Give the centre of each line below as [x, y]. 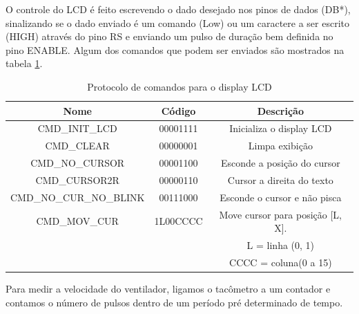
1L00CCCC [178, 221]
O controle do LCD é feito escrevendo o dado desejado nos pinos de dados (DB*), [178, 9]
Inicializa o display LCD [281, 128]
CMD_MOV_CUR [77, 221]
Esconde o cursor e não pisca [281, 197]
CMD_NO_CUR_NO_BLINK [78, 197]
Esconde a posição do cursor [280, 163]
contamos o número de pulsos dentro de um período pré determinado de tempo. [174, 302]
